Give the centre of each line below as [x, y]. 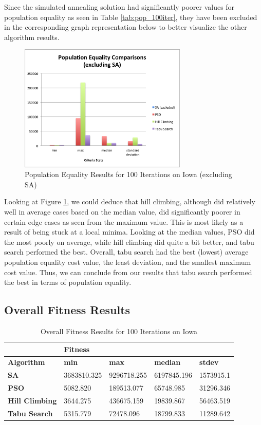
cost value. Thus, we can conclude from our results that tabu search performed [128, 272]
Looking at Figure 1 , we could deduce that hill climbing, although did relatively [130, 201]
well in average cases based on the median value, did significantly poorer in [122, 212]
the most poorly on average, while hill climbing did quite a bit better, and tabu [129, 242]
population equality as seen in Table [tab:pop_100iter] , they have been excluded [131, 17]
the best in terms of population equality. [68, 282]
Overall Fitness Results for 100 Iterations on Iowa [119, 331]
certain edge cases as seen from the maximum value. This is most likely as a [124, 221]
